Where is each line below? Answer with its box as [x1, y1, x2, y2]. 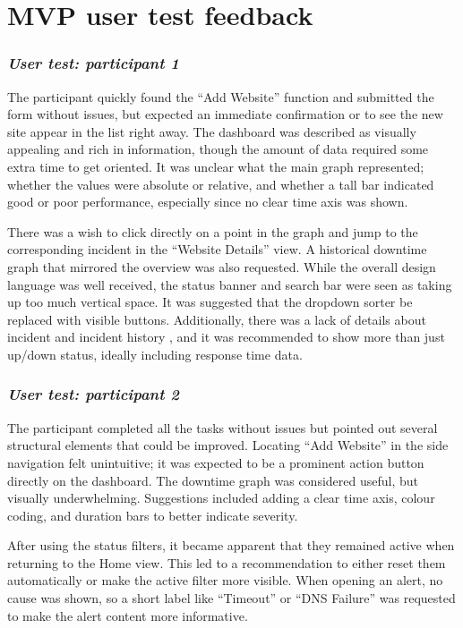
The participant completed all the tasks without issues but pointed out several [7, 418, 438, 437]
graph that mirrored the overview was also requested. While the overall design [7, 257, 436, 276]
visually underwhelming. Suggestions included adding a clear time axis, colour [7, 488, 435, 507]
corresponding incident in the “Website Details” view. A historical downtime [7, 240, 427, 259]
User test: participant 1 [7, 52, 179, 74]
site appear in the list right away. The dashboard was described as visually [7, 122, 416, 140]
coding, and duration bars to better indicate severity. [7, 505, 298, 524]
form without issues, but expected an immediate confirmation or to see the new [7, 105, 443, 123]
